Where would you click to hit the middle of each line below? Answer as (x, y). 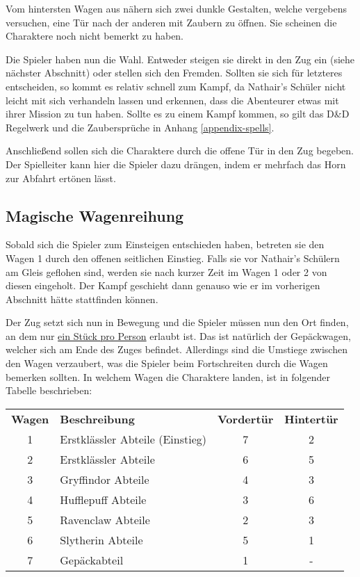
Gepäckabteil (92, 560)
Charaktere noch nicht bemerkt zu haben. (95, 36)
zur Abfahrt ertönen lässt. (61, 178)
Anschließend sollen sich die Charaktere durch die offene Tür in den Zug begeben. (180, 151)
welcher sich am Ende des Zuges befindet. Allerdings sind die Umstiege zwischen (177, 349)
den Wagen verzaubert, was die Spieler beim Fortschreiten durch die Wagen (167, 363)
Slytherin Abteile (101, 539)
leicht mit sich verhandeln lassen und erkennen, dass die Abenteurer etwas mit (172, 100)
